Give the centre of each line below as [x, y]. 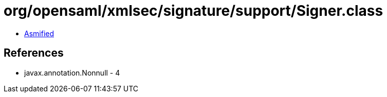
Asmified [39, 33]
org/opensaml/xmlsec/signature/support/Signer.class [193, 11]
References [34, 53]
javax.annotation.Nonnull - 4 [72, 72]
